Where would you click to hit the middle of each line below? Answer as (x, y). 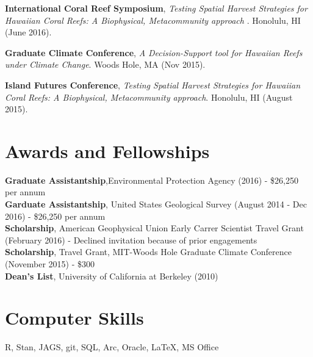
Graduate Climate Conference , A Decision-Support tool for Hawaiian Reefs (154, 52)
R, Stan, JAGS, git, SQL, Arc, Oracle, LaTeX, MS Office (112, 347)
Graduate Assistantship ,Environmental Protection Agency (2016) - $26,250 (152, 180)
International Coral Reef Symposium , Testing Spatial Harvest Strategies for (156, 8)
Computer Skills (74, 318)
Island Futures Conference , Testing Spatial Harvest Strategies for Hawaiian (153, 85)
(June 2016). (28, 32)
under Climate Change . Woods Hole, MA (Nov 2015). (105, 64)
